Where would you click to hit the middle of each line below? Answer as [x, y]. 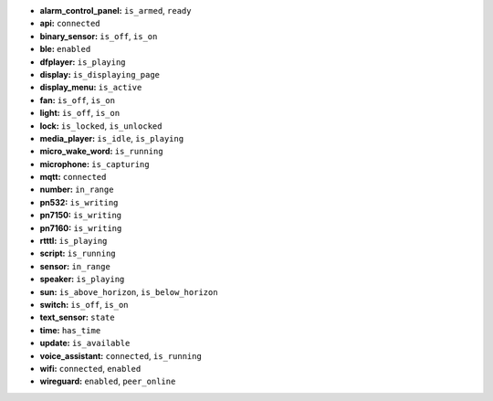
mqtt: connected [73, 177]
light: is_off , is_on [80, 113]
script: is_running [78, 253]
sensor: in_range [75, 266]
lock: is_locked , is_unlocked [101, 126]
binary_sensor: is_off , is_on [99, 36]
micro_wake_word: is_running [101, 152]
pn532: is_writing [79, 202]
